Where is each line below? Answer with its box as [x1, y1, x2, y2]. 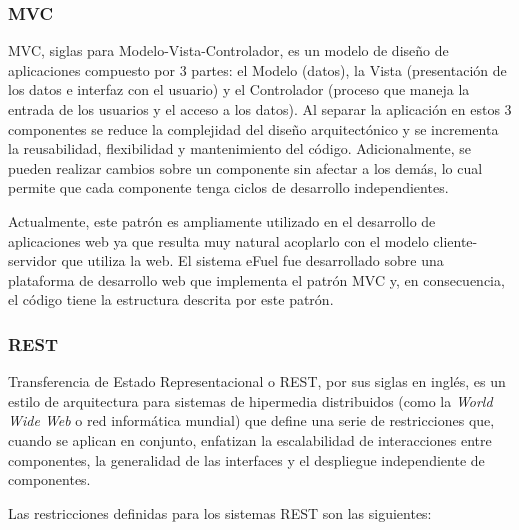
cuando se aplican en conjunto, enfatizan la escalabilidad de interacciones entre [8, 429, 492, 450]
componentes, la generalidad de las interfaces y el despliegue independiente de [8, 449, 485, 470]
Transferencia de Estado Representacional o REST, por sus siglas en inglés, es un [8, 371, 506, 392]
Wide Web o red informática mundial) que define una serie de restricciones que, [8, 410, 495, 431]
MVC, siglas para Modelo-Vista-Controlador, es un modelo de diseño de [8, 40, 449, 61]
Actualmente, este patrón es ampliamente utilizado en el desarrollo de [8, 210, 436, 231]
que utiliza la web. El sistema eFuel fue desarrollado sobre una [61, 250, 444, 271]
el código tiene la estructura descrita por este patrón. [8, 289, 334, 310]
